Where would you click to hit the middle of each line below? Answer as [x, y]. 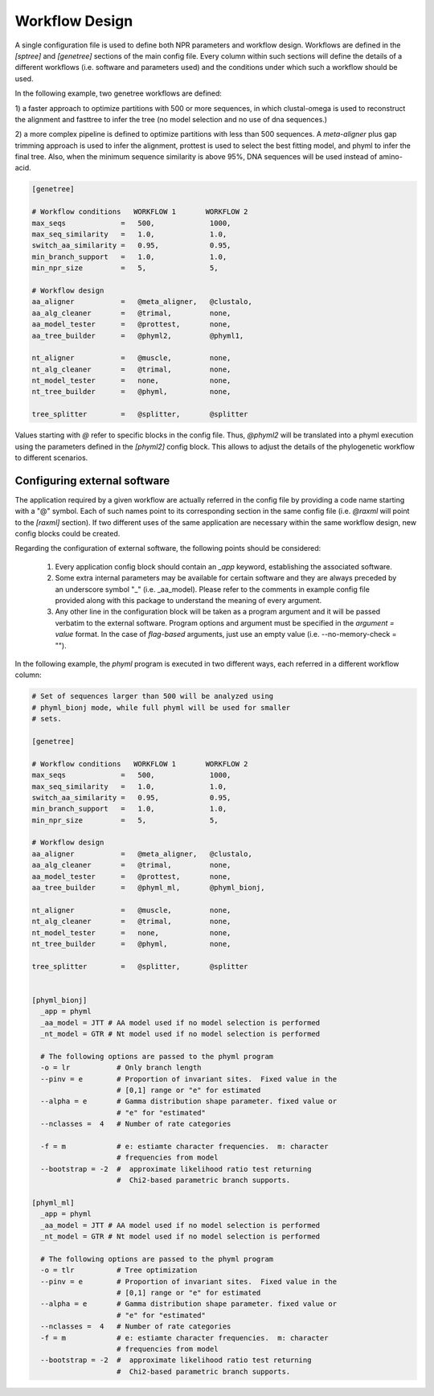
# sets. [47, 719]
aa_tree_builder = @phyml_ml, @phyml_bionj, [148, 888]
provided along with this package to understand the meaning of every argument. [188, 601]
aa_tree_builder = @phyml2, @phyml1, [138, 335]
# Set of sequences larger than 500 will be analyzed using [153, 696]
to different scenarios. [51, 458]
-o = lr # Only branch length [121, 1068]
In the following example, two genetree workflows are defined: [119, 93]
